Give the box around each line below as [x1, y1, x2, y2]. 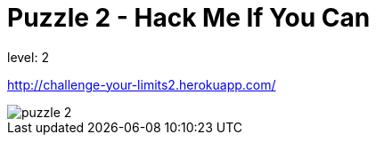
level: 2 [7, 49, 49, 65]
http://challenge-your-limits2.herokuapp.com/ [7, 76, 276, 92]
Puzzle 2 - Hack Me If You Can [7, 3, 371, 33]
